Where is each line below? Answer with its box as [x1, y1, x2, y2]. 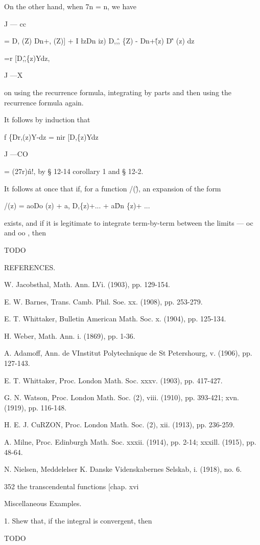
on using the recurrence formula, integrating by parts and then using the [4, 86, 232, 97]
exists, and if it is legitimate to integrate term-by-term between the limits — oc [4, 217, 253, 228]
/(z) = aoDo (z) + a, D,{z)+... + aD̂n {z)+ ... [4, 200, 150, 211]
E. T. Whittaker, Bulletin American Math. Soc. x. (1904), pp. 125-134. [4, 313, 226, 324]
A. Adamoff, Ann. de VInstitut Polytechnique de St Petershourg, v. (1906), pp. [4, 347, 252, 358]
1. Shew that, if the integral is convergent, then [4, 515, 152, 526]
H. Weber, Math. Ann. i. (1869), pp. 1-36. [4, 330, 135, 341]
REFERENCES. [4, 261, 56, 272]
